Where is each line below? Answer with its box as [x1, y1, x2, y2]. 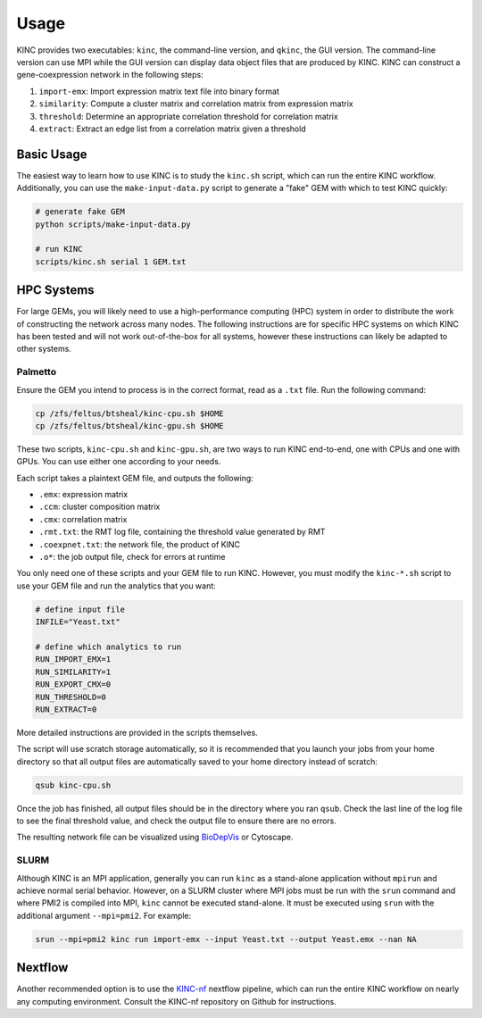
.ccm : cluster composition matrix [38, 501, 161, 513]
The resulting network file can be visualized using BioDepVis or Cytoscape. [16, 831, 294, 843]
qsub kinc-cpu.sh [35, 780, 112, 790]
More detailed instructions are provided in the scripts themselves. [16, 727, 258, 738]
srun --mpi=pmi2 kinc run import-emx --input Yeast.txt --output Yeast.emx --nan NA [35, 934, 417, 944]
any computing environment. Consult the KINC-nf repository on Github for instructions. [16, 996, 337, 1006]
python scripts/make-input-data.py [35, 219, 191, 229]
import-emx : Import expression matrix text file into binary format [38, 86, 280, 96]
